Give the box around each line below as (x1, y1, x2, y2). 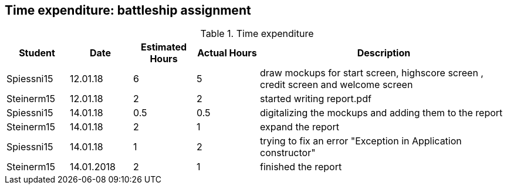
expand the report (260, 121, 339, 133)
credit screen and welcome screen (260, 79, 413, 91)
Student (19, 47, 55, 59)
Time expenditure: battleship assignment (5, 3, 251, 18)
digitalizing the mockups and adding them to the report (260, 107, 503, 119)
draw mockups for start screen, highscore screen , (260, 67, 484, 79)
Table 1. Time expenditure (200, 28, 314, 40)
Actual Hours (197, 47, 257, 59)
